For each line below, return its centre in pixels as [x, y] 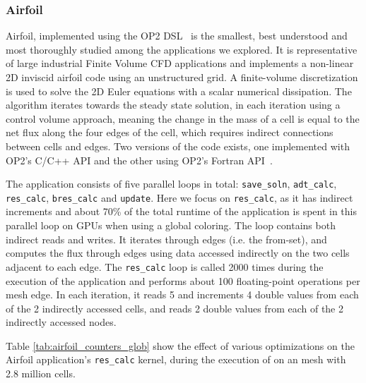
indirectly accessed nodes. [61, 322]
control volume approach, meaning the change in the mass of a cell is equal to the [183, 118]
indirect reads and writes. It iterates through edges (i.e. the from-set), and [166, 239]
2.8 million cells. [41, 373]
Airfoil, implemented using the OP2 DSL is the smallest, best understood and [177, 36]
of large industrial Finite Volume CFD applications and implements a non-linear [180, 63]
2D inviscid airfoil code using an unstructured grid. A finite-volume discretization [182, 77]
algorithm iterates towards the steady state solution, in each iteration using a [173, 105]
